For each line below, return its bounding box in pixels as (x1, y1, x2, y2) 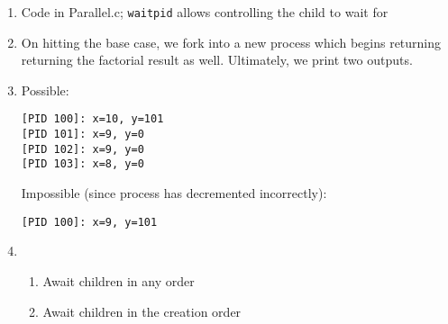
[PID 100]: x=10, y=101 (21, 112, 164, 126)
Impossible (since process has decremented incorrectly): (21, 184, 327, 202)
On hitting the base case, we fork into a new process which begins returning (21, 32, 442, 51)
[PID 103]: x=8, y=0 (21, 157, 144, 171)
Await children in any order (42, 271, 195, 290)
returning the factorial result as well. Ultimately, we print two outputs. (21, 50, 413, 69)
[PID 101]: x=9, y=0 (21, 128, 144, 141)
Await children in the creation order (42, 301, 242, 320)
